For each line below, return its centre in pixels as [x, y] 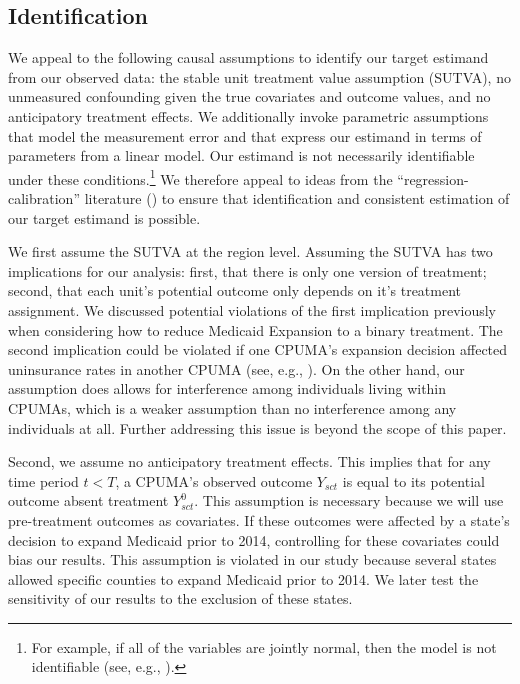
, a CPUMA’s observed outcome [214, 480]
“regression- [433, 178]
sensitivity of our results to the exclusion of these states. [180, 598]
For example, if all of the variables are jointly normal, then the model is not [264, 646]
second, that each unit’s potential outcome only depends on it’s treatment [235, 290]
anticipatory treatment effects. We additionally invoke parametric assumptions [248, 115]
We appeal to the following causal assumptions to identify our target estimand [248, 57]
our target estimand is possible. [104, 217]
